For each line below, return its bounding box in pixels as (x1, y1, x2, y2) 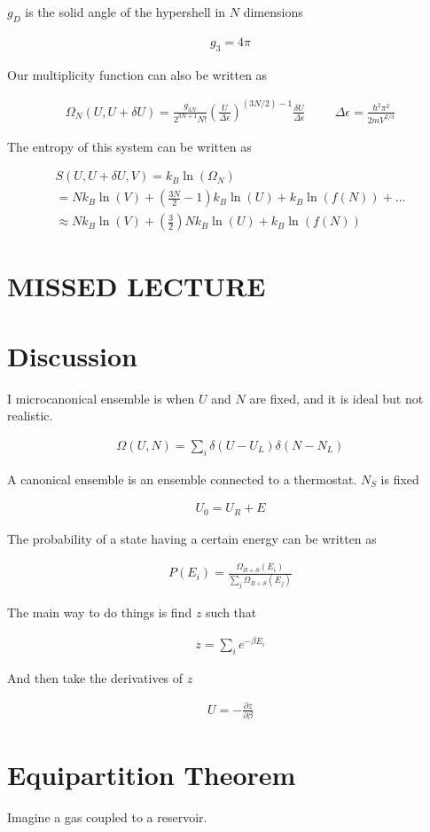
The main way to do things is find (7, 603, 192, 622)
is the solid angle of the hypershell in (25, 3, 226, 20)
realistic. (7, 406, 53, 425)
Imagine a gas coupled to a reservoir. (7, 808, 207, 827)
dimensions (243, 3, 303, 20)
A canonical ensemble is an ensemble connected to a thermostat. (7, 469, 357, 488)
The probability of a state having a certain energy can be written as (7, 529, 377, 547)
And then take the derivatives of (7, 668, 184, 687)
